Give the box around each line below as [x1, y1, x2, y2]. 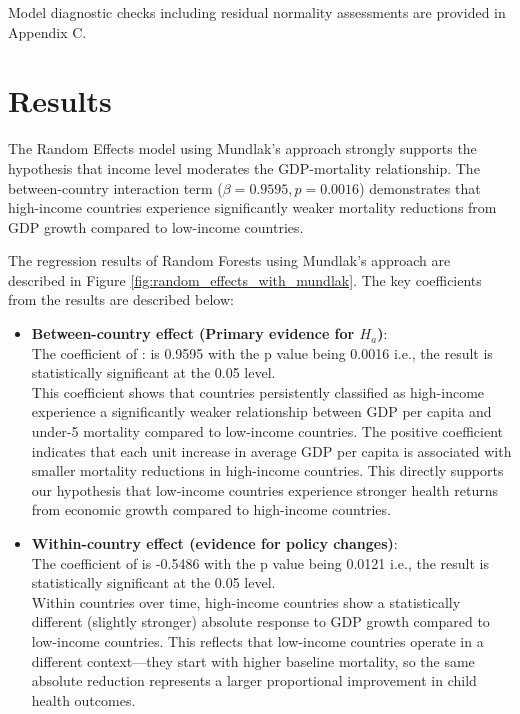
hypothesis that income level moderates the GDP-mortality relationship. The [8, 157, 480, 178]
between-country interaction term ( [8, 177, 223, 198]
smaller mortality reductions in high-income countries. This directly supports [31, 460, 504, 481]
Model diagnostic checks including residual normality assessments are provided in [8, 2, 506, 22]
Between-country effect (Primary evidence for [31, 323, 355, 344]
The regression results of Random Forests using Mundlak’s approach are [8, 250, 451, 271]
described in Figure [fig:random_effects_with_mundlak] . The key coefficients [8, 269, 482, 290]
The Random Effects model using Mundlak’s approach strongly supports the [8, 138, 477, 159]
